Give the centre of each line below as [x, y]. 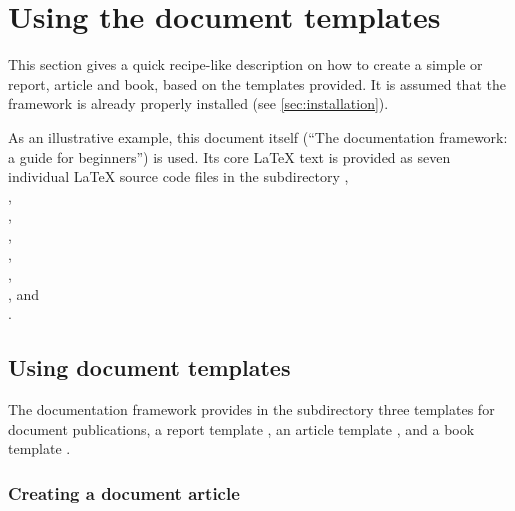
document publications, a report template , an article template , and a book [241, 428]
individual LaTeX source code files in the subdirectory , [178, 176]
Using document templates [149, 367]
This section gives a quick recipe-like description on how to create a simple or [245, 64]
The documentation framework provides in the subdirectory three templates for [251, 409]
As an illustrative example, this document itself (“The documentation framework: [258, 136]
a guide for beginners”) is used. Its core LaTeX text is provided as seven [229, 156]
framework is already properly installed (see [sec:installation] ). [198, 103]
